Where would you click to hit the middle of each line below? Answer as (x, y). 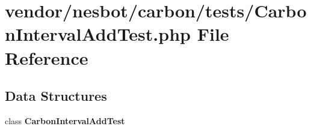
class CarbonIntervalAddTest (65, 120)
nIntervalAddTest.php (98, 34)
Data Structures (56, 96)
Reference (47, 57)
